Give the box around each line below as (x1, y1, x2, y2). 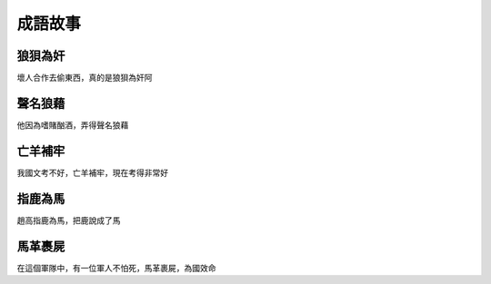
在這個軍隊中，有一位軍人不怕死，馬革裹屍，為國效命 (16, 262, 216, 273)
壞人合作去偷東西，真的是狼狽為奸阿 (16, 73, 153, 83)
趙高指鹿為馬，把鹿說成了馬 (16, 214, 121, 226)
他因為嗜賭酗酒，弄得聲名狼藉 (16, 119, 129, 131)
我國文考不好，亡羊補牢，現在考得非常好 (16, 167, 168, 178)
